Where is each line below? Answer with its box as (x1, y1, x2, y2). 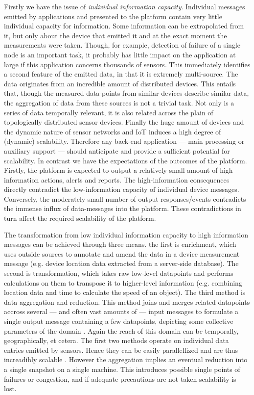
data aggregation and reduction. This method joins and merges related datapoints (4, 296, 250, 307)
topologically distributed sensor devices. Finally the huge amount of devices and (4, 117, 244, 127)
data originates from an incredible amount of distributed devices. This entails (4, 78, 236, 88)
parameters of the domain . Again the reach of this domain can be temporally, (4, 325, 239, 336)
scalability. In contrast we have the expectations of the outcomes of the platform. (4, 155, 247, 165)
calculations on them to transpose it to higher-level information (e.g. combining (4, 277, 242, 288)
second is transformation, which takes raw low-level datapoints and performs (4, 268, 233, 278)
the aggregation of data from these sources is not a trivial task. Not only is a (4, 97, 234, 107)
